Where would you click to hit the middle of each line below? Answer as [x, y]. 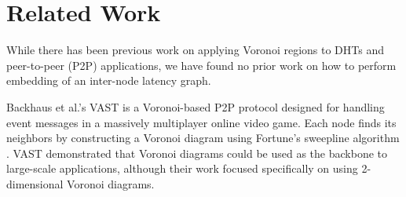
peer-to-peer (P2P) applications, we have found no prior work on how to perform [201, 65]
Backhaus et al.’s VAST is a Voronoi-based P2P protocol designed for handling [196, 106]
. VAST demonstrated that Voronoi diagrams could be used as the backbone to [197, 153]
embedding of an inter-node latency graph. [109, 80]
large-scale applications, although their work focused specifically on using [182, 168]
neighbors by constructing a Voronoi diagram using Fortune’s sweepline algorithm [203, 138]
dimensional [35, 183]
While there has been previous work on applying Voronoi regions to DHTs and [196, 50]
